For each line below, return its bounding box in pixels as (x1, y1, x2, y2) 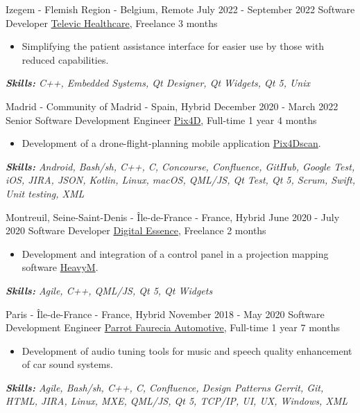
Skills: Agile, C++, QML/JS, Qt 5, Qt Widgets (6, 283, 213, 297)
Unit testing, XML (6, 186, 85, 200)
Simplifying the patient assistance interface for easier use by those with (22, 39, 325, 53)
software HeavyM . (22, 260, 98, 274)
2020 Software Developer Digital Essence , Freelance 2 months (6, 223, 266, 238)
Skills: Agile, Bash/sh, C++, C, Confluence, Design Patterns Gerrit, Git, (6, 380, 324, 394)
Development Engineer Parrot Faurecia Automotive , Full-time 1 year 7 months (6, 320, 340, 335)
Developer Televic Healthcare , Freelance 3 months (6, 15, 218, 30)
